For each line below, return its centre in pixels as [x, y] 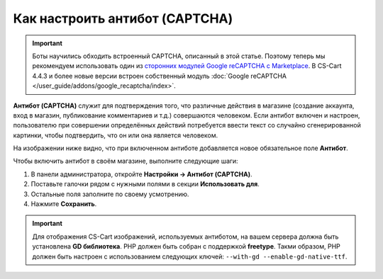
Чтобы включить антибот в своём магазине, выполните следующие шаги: [126, 161]
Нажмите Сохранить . [64, 204]
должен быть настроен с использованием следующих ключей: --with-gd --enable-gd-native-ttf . [190, 256]
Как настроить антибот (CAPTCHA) [123, 18]
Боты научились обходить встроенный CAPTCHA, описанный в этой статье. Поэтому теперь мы [179, 56]
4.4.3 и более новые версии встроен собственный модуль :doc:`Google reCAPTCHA [160, 76]
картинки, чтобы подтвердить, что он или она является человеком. [116, 135]
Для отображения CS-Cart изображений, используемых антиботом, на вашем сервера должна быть [185, 237]
